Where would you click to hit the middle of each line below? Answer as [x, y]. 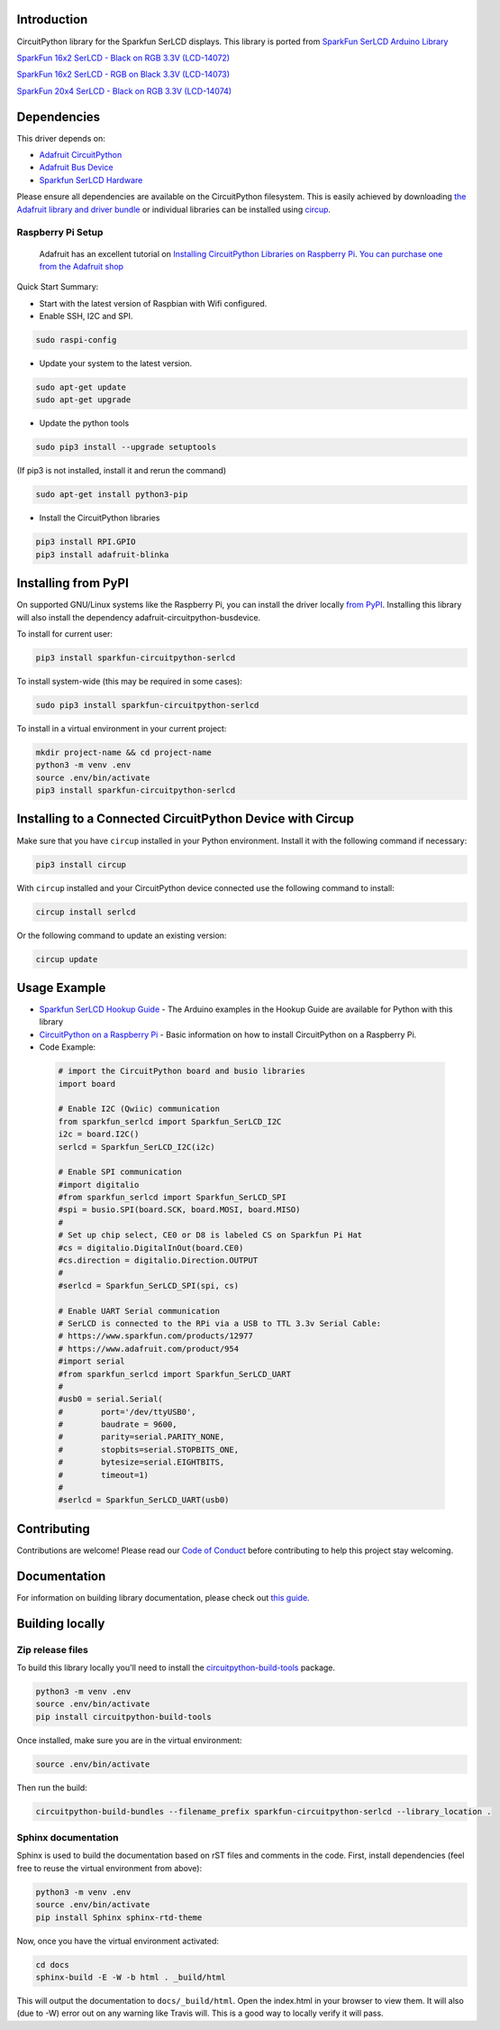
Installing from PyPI [73, 583]
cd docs [52, 1965]
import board [87, 1084]
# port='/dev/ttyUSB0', [127, 1412]
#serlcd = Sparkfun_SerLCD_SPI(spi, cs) [148, 1286]
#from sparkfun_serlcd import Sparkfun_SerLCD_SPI [173, 1198]
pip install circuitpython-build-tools [123, 1717]
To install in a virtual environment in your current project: [122, 728]
